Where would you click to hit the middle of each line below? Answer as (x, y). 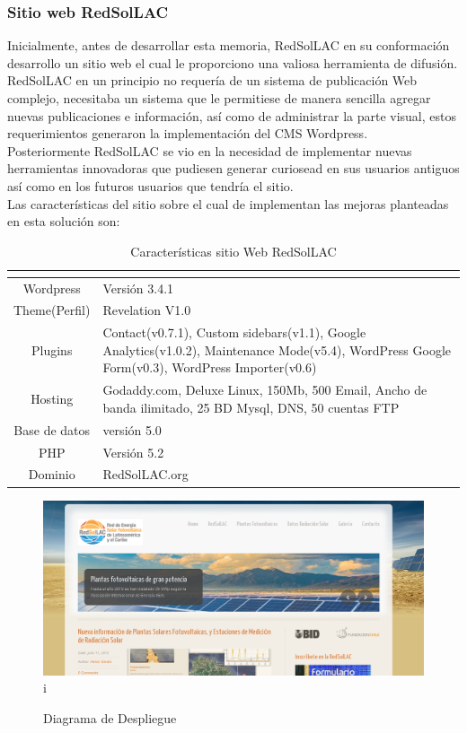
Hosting (52, 399)
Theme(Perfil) (52, 310)
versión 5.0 (132, 429)
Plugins (52, 349)
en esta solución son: (64, 221)
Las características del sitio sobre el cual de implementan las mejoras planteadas (228, 203)
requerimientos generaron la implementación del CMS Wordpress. (188, 133)
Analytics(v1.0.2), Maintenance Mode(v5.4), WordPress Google (277, 349)
